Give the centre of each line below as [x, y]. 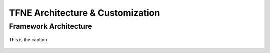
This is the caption [28, 40]
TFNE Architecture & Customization [85, 13]
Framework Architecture [51, 26]
